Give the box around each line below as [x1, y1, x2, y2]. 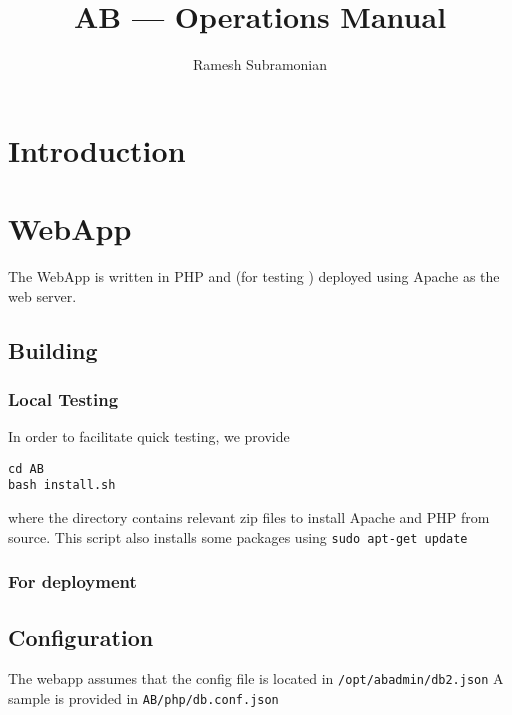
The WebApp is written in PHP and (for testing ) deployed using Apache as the [8, 266, 500, 287]
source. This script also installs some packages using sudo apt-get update [8, 526, 468, 547]
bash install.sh [8, 478, 116, 493]
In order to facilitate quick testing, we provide [8, 426, 290, 447]
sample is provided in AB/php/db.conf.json [8, 688, 279, 709]
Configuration [8, 621, 154, 652]
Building [8, 334, 98, 365]
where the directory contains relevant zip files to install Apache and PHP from [8, 507, 490, 528]
